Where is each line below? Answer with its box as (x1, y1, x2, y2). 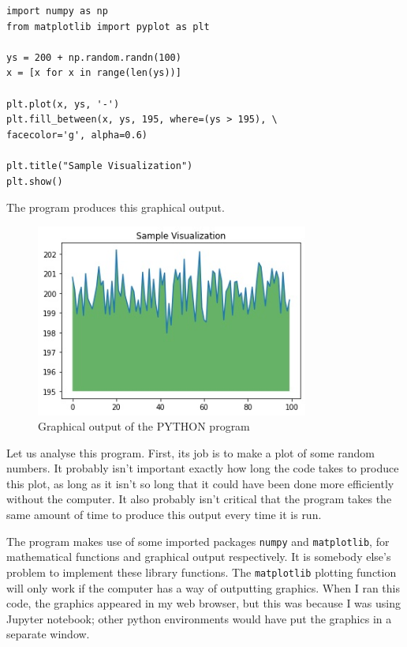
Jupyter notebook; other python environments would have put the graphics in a (6, 610, 392, 626)
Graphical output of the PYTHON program (38, 418, 250, 434)
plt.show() (6, 175, 63, 187)
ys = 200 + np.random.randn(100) (6, 51, 181, 63)
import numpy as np (6, 6, 108, 17)
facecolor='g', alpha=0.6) (6, 129, 147, 141)
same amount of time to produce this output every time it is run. (6, 506, 322, 523)
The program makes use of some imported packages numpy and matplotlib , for (6, 532, 390, 549)
